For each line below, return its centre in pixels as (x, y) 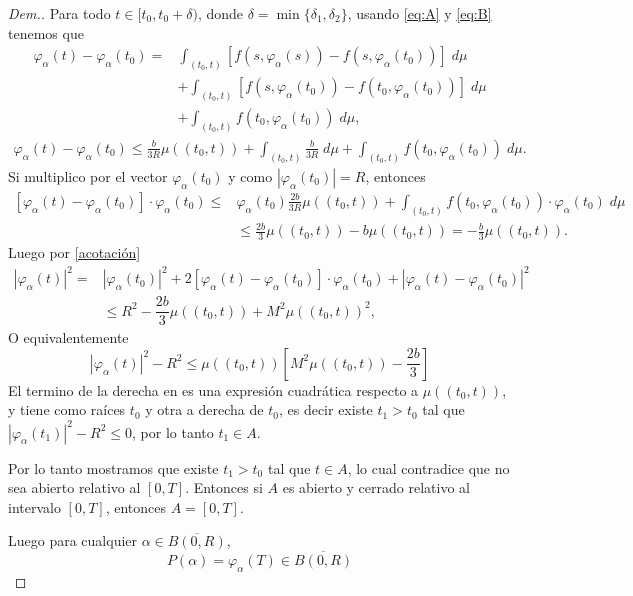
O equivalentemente (68, 337)
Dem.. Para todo (59, 13)
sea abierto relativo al (74, 487)
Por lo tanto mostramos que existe (113, 467)
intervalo (34, 506)
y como (250, 175)
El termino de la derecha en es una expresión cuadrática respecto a (213, 389)
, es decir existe (325, 409)
